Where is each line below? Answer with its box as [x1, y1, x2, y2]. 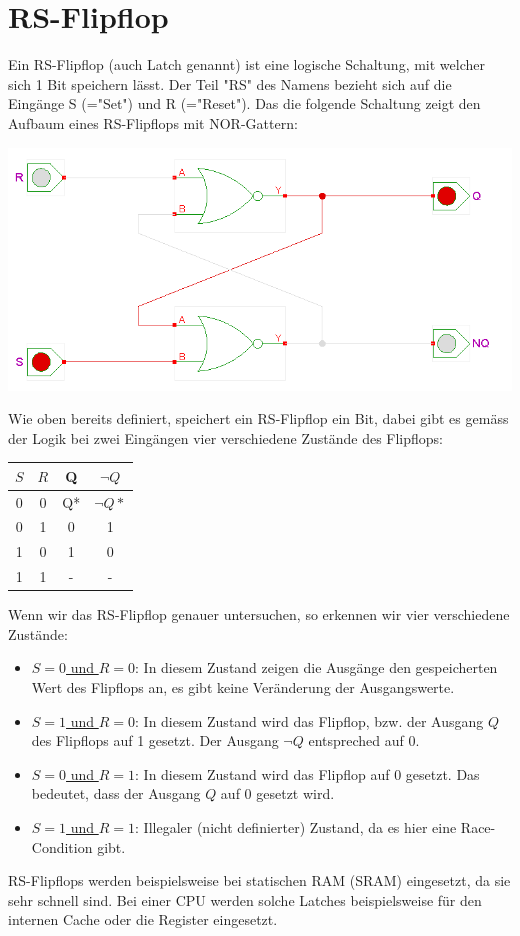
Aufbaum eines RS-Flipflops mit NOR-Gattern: [8, 112, 298, 133]
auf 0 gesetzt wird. [220, 783, 335, 804]
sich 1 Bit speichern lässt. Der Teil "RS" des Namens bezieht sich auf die [8, 73, 452, 94]
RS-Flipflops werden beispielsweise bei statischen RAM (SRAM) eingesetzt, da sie [8, 870, 511, 891]
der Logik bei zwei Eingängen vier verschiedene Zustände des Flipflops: [8, 427, 444, 448]
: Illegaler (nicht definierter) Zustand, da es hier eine [135, 817, 457, 837]
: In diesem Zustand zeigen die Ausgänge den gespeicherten [135, 657, 498, 678]
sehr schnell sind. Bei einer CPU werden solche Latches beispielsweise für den [8, 889, 482, 910]
